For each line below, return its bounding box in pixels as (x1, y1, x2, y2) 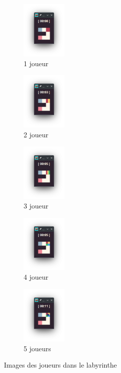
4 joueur (24, 272, 49, 282)
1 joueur (24, 58, 49, 68)
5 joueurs (24, 343, 51, 353)
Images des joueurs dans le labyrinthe (4, 360, 117, 370)
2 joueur (24, 129, 49, 139)
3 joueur (24, 201, 49, 211)
